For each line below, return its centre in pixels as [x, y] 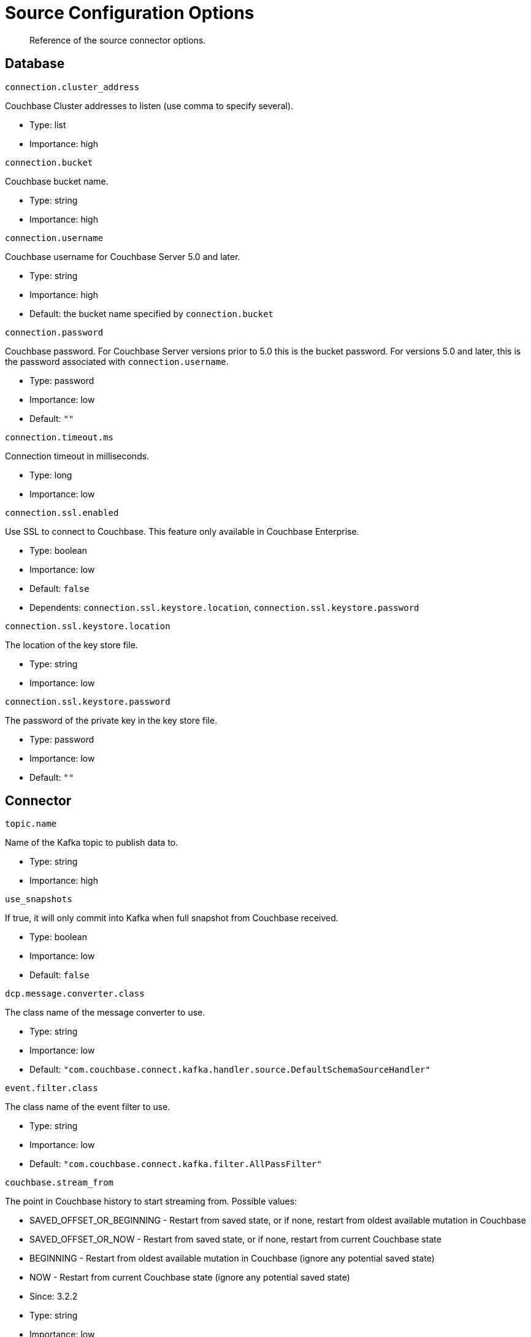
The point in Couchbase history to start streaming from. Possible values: [151, 1201]
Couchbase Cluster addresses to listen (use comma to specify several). [149, 105]
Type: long [51, 475]
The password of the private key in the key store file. [111, 720]
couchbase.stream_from [59, 1183]
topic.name [31, 824]
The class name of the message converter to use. [105, 1013]
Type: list [48, 125]
